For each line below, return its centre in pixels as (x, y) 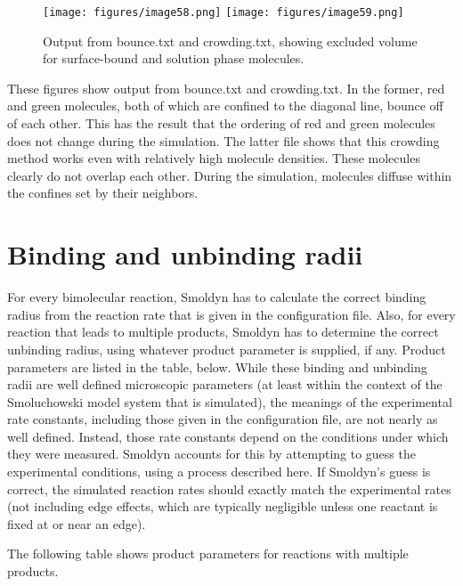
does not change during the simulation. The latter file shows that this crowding (223, 140)
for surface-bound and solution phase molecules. (174, 58)
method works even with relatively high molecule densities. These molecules (214, 158)
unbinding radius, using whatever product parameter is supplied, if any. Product (227, 349)
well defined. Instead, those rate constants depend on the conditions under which (228, 436)
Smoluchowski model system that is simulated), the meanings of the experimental (230, 401)
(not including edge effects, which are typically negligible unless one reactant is (223, 506)
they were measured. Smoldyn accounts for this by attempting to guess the (211, 454)
